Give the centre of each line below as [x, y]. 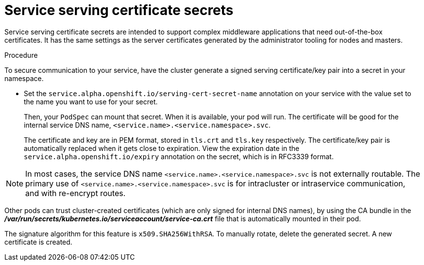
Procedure [21, 55]
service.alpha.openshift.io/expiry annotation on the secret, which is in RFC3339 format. [179, 156]
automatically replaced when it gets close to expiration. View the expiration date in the [162, 148]
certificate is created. [38, 242]
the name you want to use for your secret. [91, 101]
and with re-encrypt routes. [76, 193]
